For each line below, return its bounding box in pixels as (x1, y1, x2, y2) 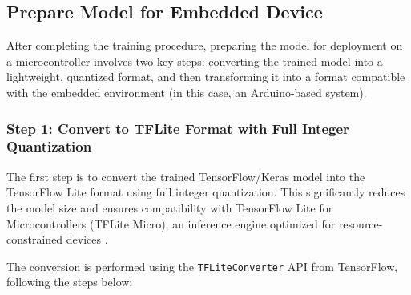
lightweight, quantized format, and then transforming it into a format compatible (6, 68, 405, 85)
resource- (338, 215, 383, 232)
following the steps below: (6, 273, 133, 290)
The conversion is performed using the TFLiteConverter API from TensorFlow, (6, 257, 398, 274)
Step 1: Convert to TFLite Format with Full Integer (6, 118, 349, 138)
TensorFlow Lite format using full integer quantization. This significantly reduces (6, 184, 405, 200)
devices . (66, 231, 108, 248)
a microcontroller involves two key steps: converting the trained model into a (6, 52, 383, 69)
